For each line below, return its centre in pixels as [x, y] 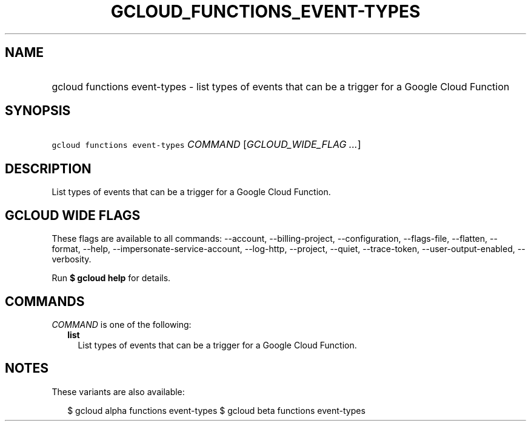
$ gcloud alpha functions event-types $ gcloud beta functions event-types [216, 410]
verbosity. [72, 259]
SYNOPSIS [38, 111]
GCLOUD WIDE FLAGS [73, 215]
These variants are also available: [118, 391]
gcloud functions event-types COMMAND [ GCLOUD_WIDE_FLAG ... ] [206, 145]
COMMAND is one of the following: [122, 324]
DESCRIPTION [48, 168]
